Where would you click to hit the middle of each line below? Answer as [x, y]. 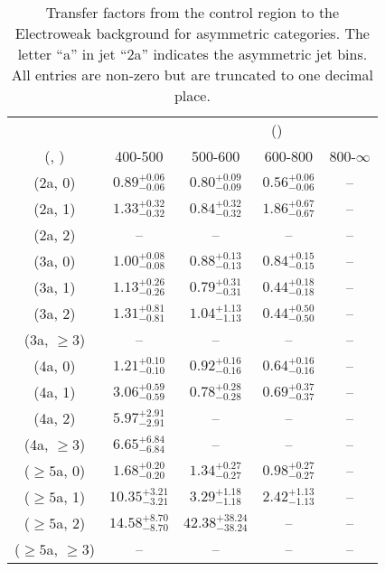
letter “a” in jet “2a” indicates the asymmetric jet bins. [192, 54]
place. [192, 95]
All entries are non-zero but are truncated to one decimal [192, 75]
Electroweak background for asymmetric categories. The [192, 33]
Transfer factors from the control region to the [192, 12]
